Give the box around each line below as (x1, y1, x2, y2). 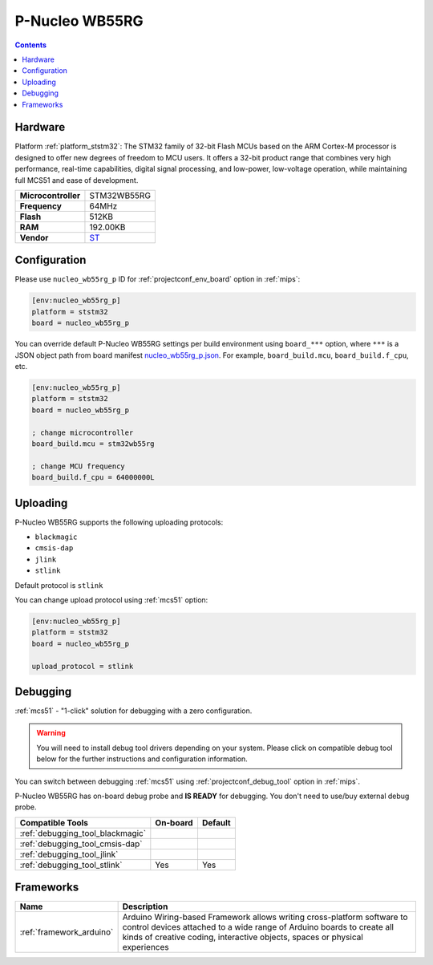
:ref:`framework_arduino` (19, 926, 114, 938)
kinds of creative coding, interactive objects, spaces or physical (122, 931, 364, 943)
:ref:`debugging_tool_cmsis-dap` (19, 838, 144, 849)
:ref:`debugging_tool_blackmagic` (19, 827, 147, 838)
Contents (14, 40, 47, 50)
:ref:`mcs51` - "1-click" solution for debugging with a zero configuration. (14, 706, 253, 716)
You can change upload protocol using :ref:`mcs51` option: (14, 594, 208, 605)
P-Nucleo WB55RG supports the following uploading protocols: (14, 517, 224, 527)
